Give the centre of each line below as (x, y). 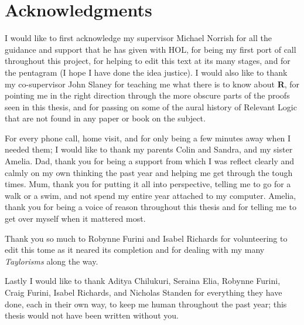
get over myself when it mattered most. (75, 219)
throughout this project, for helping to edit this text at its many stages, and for (148, 61)
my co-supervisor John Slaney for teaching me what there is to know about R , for (152, 84)
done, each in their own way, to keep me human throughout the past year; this (146, 304)
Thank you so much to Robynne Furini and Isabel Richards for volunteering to (146, 238)
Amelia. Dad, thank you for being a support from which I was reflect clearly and (150, 161)
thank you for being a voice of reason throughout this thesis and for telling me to (151, 207)
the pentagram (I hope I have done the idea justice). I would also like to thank (146, 72)
